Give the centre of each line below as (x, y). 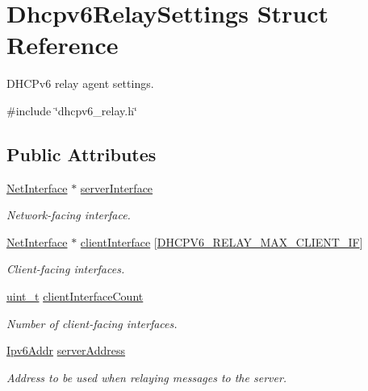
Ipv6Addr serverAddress (66, 350)
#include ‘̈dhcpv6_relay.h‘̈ (72, 110)
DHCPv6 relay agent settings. (80, 83)
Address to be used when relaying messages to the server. (147, 377)
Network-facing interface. (69, 215)
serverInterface (117, 187)
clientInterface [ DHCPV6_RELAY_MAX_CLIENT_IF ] (222, 241)
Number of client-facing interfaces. (92, 323)
